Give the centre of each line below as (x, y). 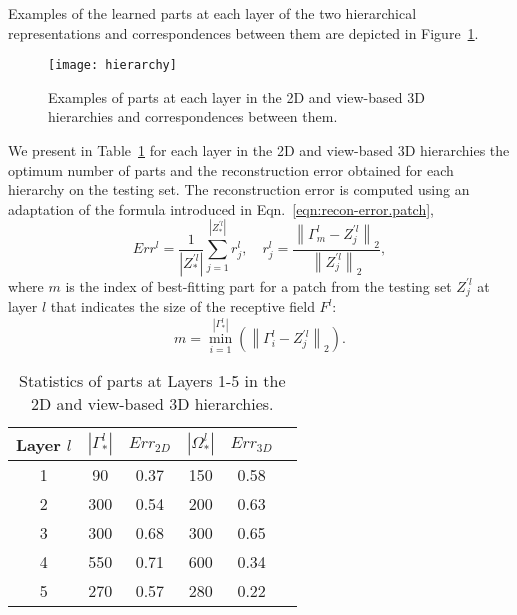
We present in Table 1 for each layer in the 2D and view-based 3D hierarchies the (259, 150)
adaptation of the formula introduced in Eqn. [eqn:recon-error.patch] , (221, 208)
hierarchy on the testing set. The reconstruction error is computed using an (239, 189)
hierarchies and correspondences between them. (193, 116)
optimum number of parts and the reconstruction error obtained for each (231, 169)
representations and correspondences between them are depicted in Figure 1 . (243, 32)
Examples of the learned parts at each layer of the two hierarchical (212, 13)
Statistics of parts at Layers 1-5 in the (152, 381)
